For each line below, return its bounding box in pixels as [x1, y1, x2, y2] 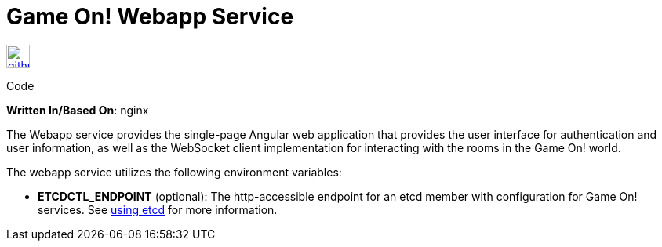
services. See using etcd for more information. [38, 202, 278, 216]
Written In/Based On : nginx [6, 103, 149, 117]
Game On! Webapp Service [6, 3, 294, 30]
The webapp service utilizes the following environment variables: [6, 165, 342, 179]
